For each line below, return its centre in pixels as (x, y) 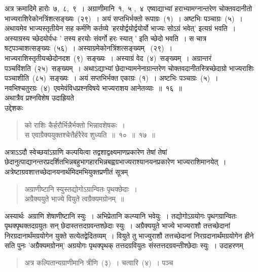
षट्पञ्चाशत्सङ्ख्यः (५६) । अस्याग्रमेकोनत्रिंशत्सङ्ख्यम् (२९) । (89, 48)
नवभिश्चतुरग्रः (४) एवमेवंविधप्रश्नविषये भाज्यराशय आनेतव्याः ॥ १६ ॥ (93, 88)
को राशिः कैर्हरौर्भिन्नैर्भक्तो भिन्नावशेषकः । (75, 125)
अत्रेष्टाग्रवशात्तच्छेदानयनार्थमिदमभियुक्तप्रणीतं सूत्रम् (66, 171)
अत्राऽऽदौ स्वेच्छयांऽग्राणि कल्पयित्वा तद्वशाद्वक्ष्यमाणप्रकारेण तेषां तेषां (86, 151)
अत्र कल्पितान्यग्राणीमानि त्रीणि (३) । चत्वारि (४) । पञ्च (99, 263)
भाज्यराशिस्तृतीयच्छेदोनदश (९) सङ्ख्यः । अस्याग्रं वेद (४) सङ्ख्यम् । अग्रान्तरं (108, 58)
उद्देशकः (14, 107)
